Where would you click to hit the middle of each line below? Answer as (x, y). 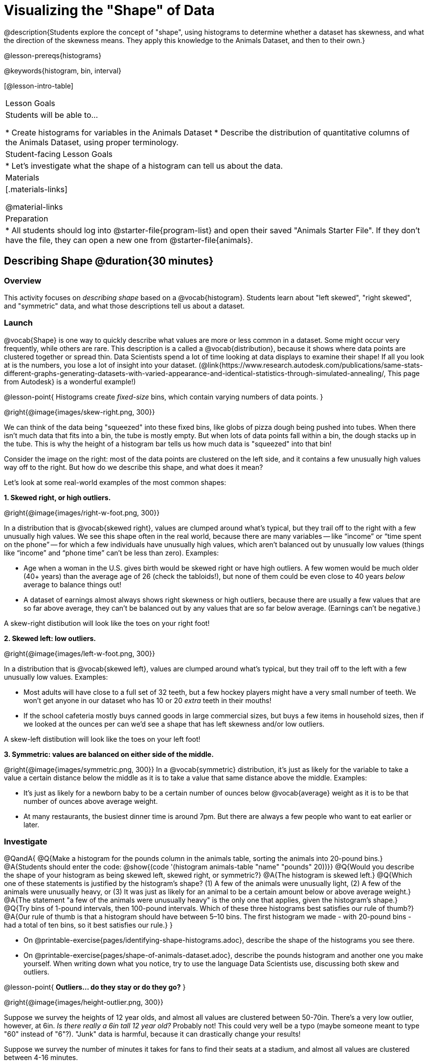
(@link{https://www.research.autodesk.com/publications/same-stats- (311, 365)
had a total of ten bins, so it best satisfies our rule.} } (88, 925)
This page (404, 373)
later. (32, 824)
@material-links (34, 207)
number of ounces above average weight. (91, 801)
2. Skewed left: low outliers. (50, 638)
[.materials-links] (36, 189)
